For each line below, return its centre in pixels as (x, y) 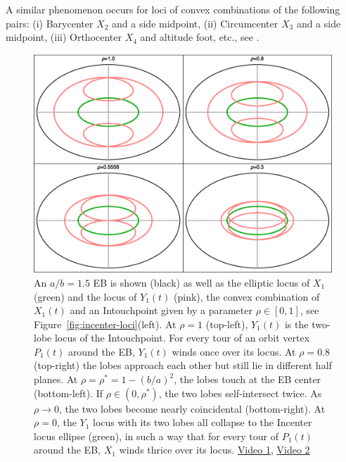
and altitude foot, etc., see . (200, 37)
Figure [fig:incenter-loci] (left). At (105, 324)
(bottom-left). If (69, 393)
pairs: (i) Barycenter (50, 23)
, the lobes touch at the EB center (248, 379)
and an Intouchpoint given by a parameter (161, 310)
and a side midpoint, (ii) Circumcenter (195, 23)
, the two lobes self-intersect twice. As (240, 393)
